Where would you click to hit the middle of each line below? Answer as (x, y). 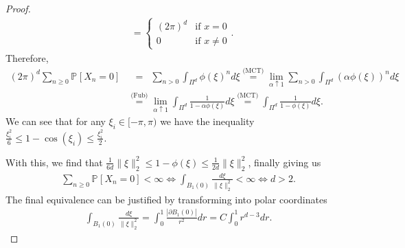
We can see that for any (56, 121)
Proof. (18, 8)
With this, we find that (54, 162)
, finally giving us (285, 162)
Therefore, (27, 57)
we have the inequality (207, 121)
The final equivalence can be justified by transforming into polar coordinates (166, 199)
